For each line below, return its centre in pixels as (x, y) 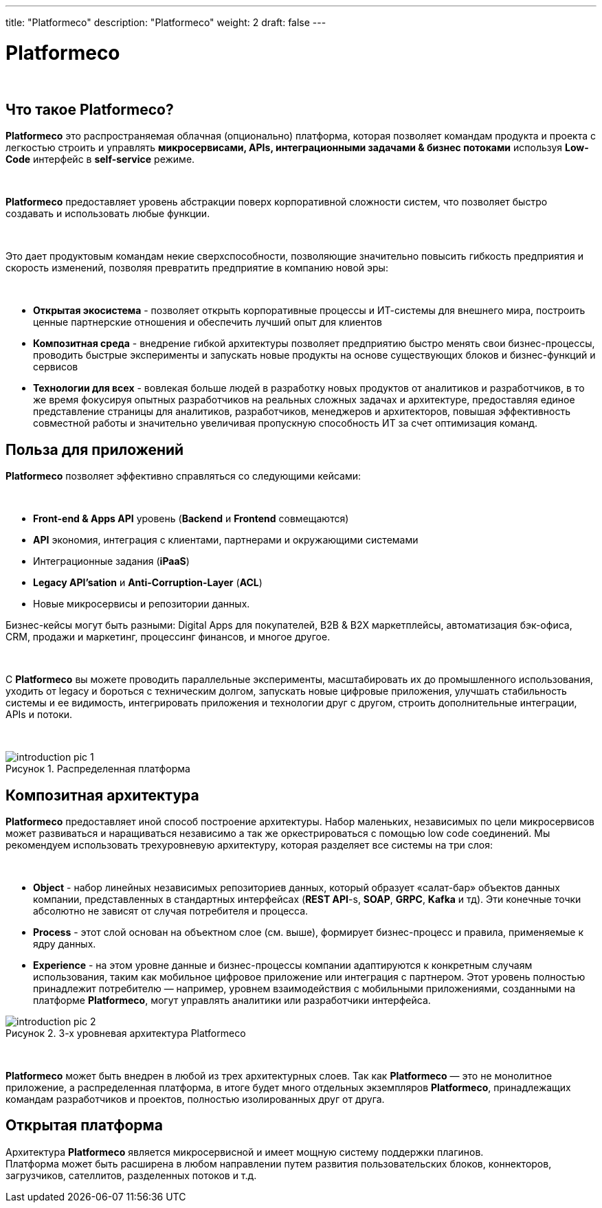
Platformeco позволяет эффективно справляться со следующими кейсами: (183, 476)
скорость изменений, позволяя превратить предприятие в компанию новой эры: (197, 268)
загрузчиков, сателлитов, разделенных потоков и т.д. (131, 1175)
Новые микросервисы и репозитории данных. (142, 604)
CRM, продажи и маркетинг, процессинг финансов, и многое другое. (168, 637)
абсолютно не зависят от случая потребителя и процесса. (171, 911)
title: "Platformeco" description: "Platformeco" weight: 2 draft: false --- (166, 22)
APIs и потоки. (39, 715)
